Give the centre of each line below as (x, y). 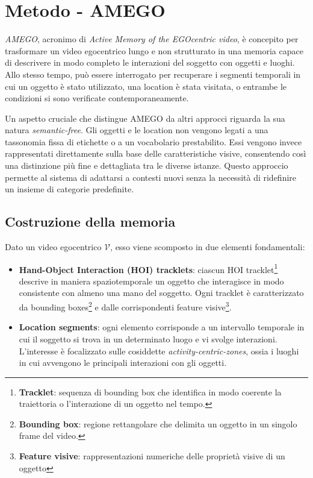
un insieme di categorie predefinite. (70, 189)
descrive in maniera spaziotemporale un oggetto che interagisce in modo (151, 281)
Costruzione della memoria (90, 222)
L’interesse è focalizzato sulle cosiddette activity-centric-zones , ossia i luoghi (159, 351)
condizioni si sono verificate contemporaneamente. (97, 98)
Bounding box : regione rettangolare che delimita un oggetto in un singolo (158, 423)
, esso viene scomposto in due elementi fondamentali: (208, 247)
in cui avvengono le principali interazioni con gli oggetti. (123, 363)
